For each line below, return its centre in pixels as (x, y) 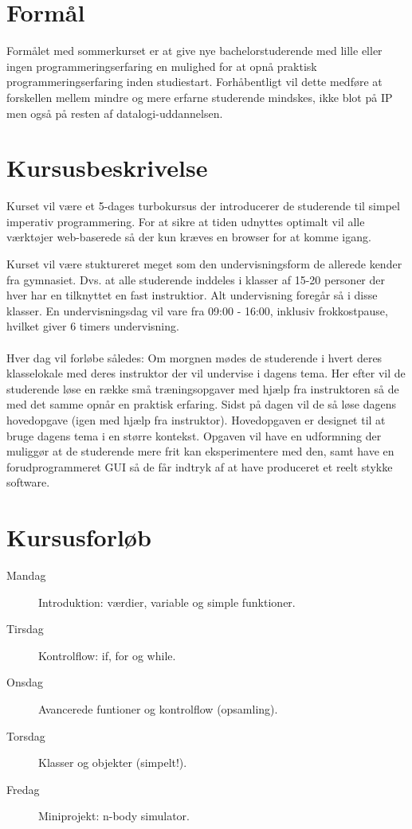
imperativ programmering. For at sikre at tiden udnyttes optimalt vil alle (186, 221)
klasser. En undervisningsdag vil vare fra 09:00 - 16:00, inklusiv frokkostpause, (197, 310)
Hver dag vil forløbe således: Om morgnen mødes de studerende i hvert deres (194, 357)
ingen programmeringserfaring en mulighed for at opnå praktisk (162, 66)
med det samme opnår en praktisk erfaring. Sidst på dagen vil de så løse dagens (202, 404)
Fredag (23, 789)
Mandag (26, 575)
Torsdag (26, 735)
